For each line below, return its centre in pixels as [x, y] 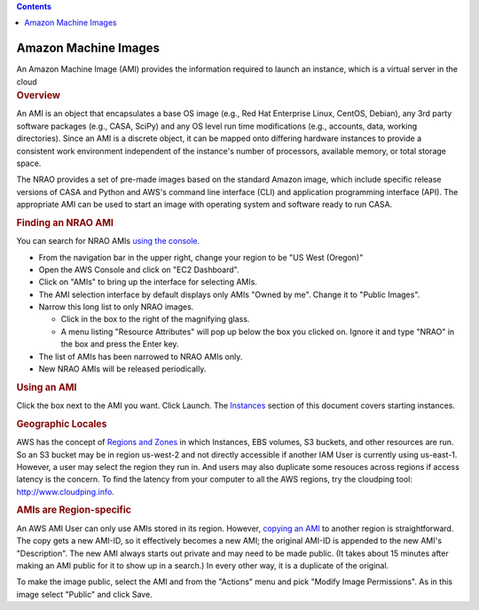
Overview [39, 96]
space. [29, 163]
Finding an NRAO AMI [65, 223]
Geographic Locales [62, 424]
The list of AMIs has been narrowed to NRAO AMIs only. [141, 356]
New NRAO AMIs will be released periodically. [122, 369]
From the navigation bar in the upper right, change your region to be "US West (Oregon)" [201, 257]
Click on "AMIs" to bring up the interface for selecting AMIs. [148, 282]
